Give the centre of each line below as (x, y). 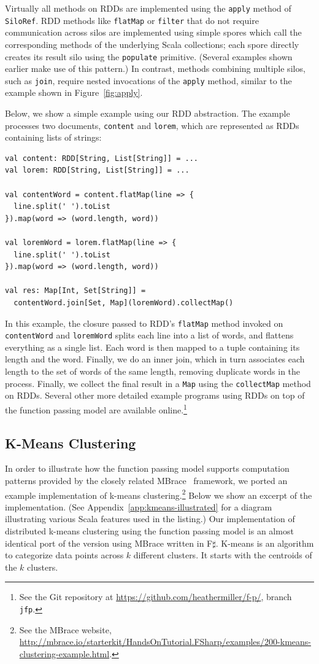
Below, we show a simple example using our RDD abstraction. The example (148, 113)
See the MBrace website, (65, 629)
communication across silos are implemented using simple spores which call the (153, 32)
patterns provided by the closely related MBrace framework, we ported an (146, 480)
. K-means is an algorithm (265, 543)
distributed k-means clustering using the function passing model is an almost (149, 530)
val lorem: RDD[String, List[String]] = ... (97, 170)
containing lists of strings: (53, 137)
